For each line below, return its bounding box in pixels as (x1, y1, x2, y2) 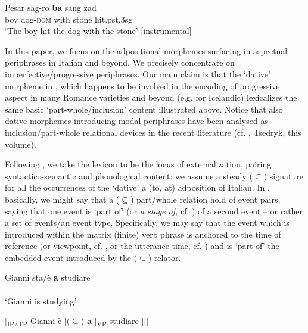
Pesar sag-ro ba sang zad (5, 1, 97, 13)
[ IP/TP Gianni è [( (5, 315, 70, 329)
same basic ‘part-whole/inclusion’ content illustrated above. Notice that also (5, 102, 283, 115)
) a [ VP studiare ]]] (80, 315, 149, 329)
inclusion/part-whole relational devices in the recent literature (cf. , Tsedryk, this (5, 126, 301, 138)
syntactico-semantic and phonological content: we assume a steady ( (5, 169, 253, 182)
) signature (263, 169, 303, 182)
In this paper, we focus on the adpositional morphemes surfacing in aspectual (5, 44, 288, 57)
